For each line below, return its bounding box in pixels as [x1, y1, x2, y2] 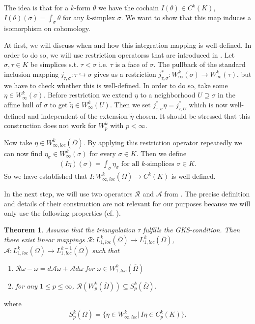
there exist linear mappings [4, 234, 85, 244]
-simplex [90, 12, 115, 22]
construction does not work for [4, 120, 96, 130]
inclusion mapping [4, 68, 59, 79]
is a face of [115, 59, 147, 69]
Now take [4, 137, 32, 147]
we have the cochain [98, 2, 159, 12]
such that [92, 245, 119, 255]
